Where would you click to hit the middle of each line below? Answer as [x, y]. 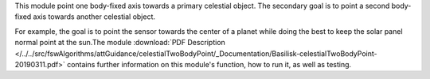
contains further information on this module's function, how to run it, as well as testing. [209, 64]
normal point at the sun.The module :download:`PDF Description [120, 43]
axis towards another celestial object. [94, 17]
